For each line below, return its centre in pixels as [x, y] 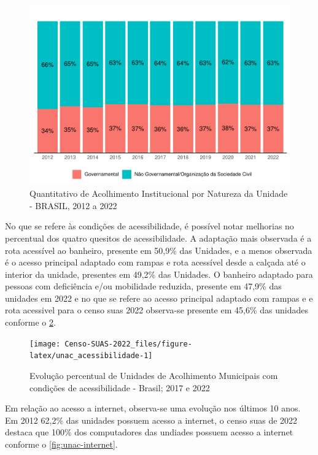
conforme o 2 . [30, 322]
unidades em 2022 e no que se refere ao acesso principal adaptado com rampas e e [159, 298]
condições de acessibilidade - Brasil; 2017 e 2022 [120, 387]
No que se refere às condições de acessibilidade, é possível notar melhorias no [149, 226]
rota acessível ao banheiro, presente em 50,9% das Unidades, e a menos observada [159, 250]
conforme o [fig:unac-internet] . [61, 444]
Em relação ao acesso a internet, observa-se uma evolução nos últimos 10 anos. [153, 408]
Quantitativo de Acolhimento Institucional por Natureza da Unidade [159, 193]
